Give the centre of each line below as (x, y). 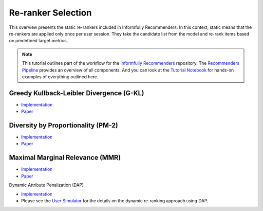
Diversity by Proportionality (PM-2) (64, 125)
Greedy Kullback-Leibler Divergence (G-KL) (77, 93)
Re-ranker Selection (50, 13)
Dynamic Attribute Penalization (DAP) (46, 185)
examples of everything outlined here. (60, 77)
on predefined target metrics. (38, 41)
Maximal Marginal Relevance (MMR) (65, 158)
